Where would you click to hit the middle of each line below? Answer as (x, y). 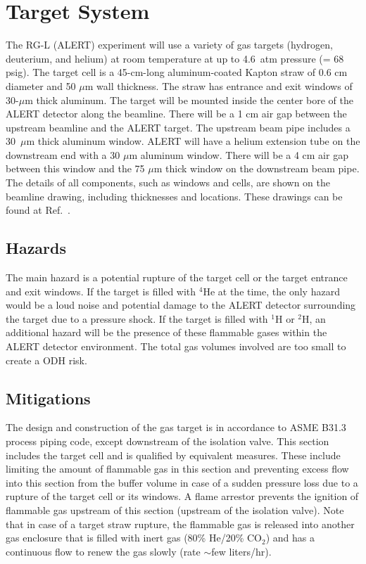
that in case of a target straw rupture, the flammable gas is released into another (180, 524)
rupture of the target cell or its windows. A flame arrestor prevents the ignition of (182, 496)
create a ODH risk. (46, 360)
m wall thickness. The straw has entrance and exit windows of (219, 85)
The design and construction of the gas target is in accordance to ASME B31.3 (176, 427)
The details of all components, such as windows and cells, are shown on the (168, 182)
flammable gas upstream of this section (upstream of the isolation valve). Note (175, 509)
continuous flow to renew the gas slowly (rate (103, 551)
